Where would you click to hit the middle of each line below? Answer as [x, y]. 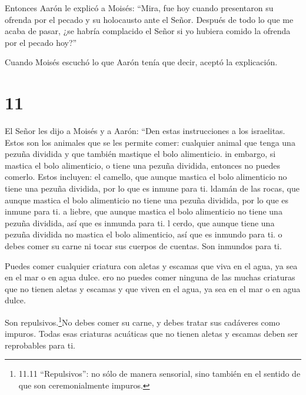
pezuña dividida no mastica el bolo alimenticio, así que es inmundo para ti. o [144, 234]
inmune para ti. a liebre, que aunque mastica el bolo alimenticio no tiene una [144, 211]
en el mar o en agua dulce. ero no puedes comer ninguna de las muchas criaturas [150, 277]
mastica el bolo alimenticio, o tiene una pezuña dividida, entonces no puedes [143, 165]
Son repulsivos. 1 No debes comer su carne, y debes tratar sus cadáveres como [142, 321]
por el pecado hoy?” [41, 42]
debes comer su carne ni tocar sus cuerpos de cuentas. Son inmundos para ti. [143, 246]
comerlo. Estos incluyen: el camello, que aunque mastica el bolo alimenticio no [146, 177]
